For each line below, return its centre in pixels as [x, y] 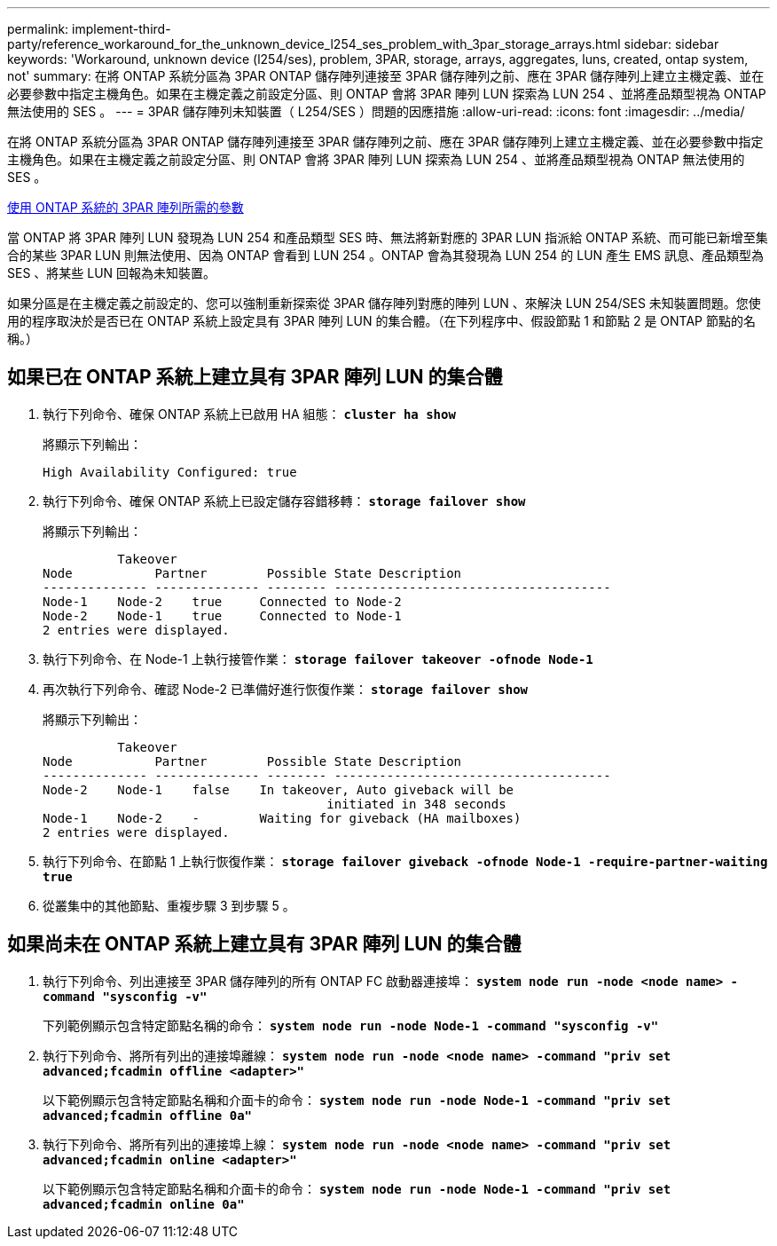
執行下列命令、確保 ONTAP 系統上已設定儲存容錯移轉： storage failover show [284, 501]
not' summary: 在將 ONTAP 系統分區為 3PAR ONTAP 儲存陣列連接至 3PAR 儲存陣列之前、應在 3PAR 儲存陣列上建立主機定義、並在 [386, 76]
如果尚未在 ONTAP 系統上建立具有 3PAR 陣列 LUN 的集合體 [264, 944]
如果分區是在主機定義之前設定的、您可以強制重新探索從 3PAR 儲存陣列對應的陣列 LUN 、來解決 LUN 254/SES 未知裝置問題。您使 [384, 303]
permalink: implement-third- [89, 29]
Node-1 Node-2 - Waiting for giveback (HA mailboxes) [282, 818]
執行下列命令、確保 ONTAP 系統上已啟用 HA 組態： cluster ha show [249, 414]
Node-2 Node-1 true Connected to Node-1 [222, 615]
